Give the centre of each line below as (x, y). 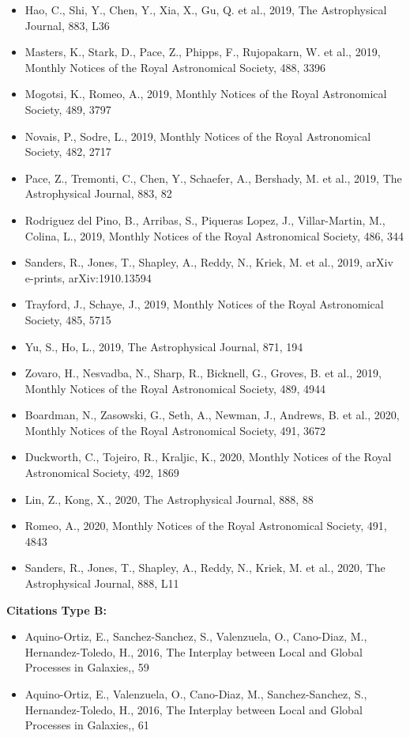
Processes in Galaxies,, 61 (87, 725)
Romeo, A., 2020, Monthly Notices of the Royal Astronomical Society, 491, (206, 526)
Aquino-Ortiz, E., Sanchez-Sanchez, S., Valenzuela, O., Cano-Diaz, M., (196, 636)
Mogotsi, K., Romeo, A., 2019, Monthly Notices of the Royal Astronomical (206, 94)
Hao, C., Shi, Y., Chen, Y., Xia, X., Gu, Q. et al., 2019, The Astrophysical (206, 9)
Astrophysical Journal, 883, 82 (98, 193)
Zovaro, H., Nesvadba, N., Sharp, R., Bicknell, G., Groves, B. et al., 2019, (203, 373)
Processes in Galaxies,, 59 (87, 667)
